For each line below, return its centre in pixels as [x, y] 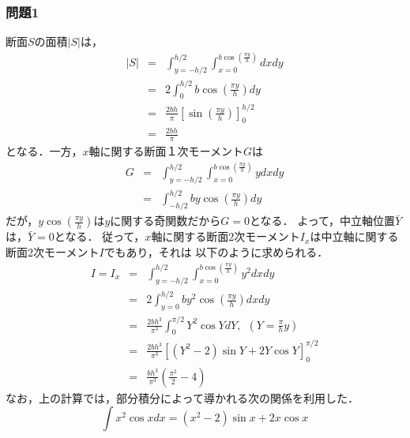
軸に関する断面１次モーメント [166, 151]
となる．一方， [44, 151]
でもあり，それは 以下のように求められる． [216, 251]
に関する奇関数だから [166, 221]
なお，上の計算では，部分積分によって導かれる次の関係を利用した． [182, 397]
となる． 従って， [100, 236]
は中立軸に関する [354, 236]
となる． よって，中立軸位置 [322, 221]
